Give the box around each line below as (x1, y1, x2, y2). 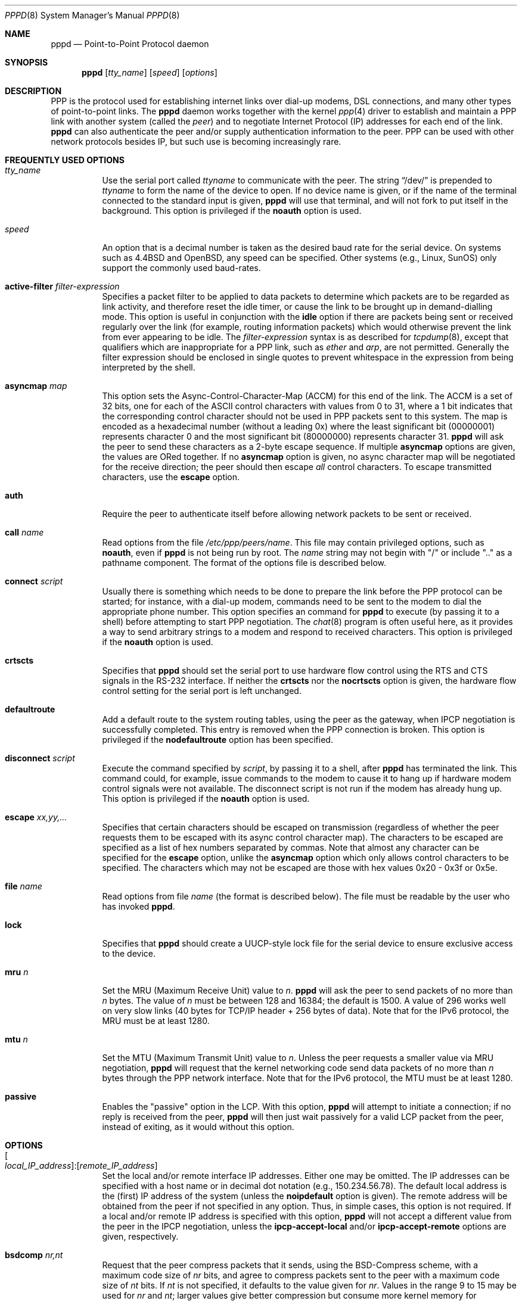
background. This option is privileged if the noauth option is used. (102, 206, 362, 216)
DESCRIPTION (5, 86, 62, 96)
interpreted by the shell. (102, 362, 195, 372)
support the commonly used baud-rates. (102, 263, 261, 273)
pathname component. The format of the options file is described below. (102, 558, 386, 568)
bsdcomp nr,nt (5, 1250, 63, 1260)
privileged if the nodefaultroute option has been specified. (102, 734, 333, 745)
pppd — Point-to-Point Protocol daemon (51, 39, 209, 49)
